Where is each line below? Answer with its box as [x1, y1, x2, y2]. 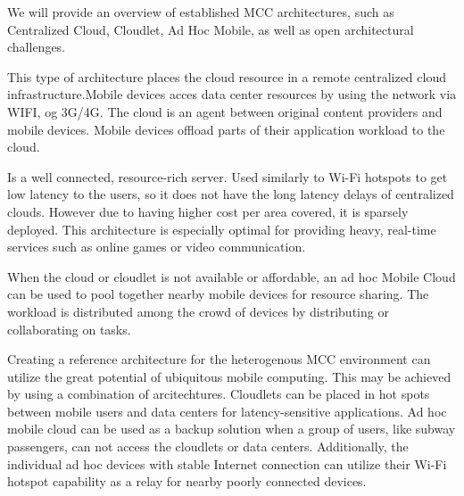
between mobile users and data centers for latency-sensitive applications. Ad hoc [7, 401, 447, 420]
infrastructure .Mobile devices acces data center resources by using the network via [7, 85, 457, 103]
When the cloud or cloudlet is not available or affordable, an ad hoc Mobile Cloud [7, 267, 456, 285]
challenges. [7, 37, 66, 56]
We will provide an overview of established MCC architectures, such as [7, 3, 394, 21]
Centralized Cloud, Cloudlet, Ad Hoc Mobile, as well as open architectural [7, 20, 414, 38]
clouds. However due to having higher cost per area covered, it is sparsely [7, 202, 409, 220]
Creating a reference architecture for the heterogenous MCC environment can [7, 350, 431, 368]
